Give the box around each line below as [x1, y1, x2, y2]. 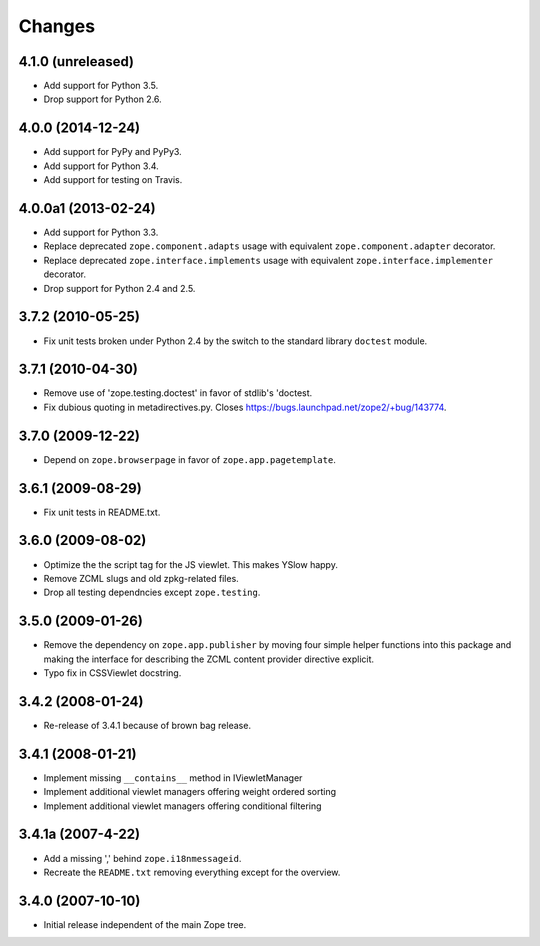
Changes [18, 15, 95, 37]
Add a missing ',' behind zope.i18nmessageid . [43, 852, 242, 864]
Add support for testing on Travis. [43, 174, 183, 186]
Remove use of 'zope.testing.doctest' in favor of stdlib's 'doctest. [43, 387, 313, 399]
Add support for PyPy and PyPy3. [43, 146, 182, 158]
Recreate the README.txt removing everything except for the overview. [43, 866, 341, 878]
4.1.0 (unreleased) [18, 53, 135, 70]
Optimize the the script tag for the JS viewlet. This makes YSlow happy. [43, 558, 339, 570]
